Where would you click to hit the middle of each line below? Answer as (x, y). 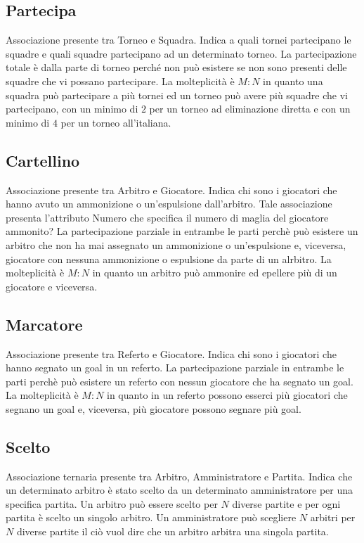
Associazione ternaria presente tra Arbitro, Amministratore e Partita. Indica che (179, 476)
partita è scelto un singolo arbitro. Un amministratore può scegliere (151, 517)
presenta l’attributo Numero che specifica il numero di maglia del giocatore (167, 217)
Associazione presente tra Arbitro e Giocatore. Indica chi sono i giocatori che (171, 190)
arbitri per (333, 517)
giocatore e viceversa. (52, 286)
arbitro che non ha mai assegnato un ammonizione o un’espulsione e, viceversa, (176, 244)
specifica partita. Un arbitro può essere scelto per (112, 503)
